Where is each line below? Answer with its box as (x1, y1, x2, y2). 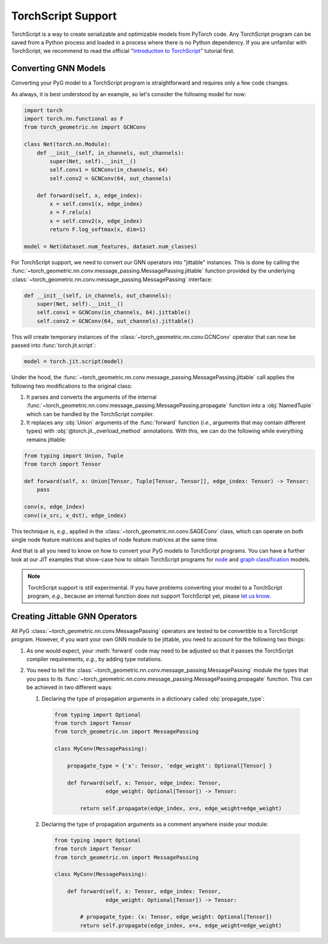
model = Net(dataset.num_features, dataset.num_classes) (24, 243, 197, 250)
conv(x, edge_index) (24, 503, 85, 511)
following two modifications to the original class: (11, 382, 132, 390)
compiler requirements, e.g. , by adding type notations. (26, 655, 163, 663)
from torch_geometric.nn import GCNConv (24, 124, 146, 131)
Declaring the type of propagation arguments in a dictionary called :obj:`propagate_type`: (41, 694, 265, 702)
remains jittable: (26, 436, 67, 443)
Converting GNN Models (11, 63, 106, 74)
